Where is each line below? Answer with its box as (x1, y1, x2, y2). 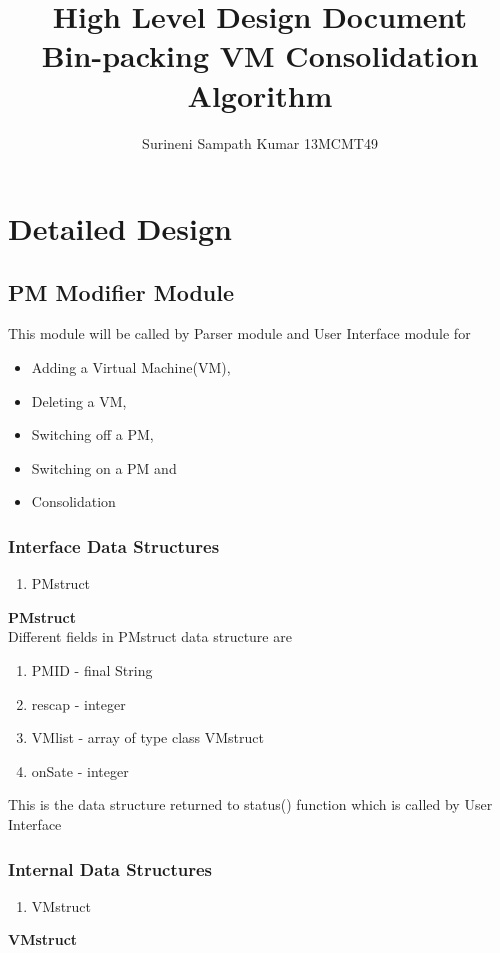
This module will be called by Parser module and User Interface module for (8, 323, 471, 344)
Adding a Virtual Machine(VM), (31, 357, 231, 378)
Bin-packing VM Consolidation (41, 35, 479, 76)
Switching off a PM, (31, 424, 154, 445)
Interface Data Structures (8, 533, 220, 558)
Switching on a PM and (31, 457, 177, 478)
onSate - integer (31, 760, 129, 781)
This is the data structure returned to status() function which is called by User (8, 794, 493, 815)
